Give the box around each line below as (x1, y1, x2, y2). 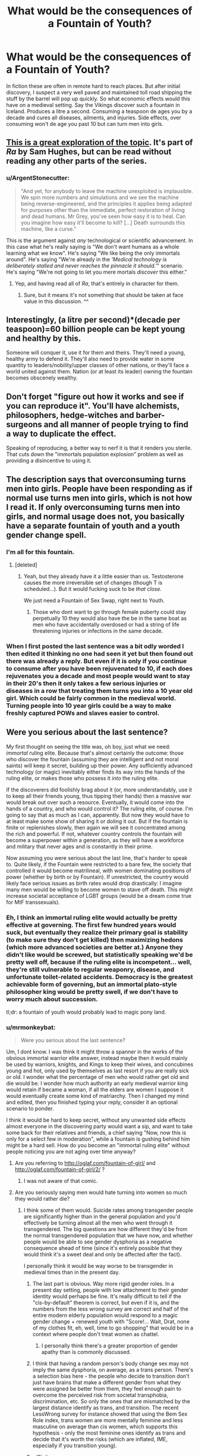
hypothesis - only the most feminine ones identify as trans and (32, 1429, 186, 1436)
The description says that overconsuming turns (6, 474, 186, 485)
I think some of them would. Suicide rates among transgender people (23, 1207, 193, 1214)
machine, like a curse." (20, 225, 77, 232)
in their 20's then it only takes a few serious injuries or (6, 679, 166, 687)
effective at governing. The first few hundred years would (6, 920, 176, 929)
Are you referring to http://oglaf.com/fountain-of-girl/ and (14, 1160, 156, 1167)
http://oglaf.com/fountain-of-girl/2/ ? (14, 1166, 105, 1173)
